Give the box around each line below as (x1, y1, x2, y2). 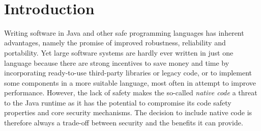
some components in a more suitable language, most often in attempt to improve (4, 77, 256, 88)
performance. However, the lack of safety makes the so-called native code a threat (4, 87, 257, 98)
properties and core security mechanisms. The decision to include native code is (4, 107, 252, 118)
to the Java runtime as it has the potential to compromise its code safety (4, 97, 231, 108)
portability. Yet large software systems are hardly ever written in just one (4, 47, 234, 58)
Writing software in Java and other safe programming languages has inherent (4, 27, 244, 38)
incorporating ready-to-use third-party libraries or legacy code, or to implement (4, 67, 252, 78)
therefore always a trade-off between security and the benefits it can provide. (4, 117, 243, 128)
